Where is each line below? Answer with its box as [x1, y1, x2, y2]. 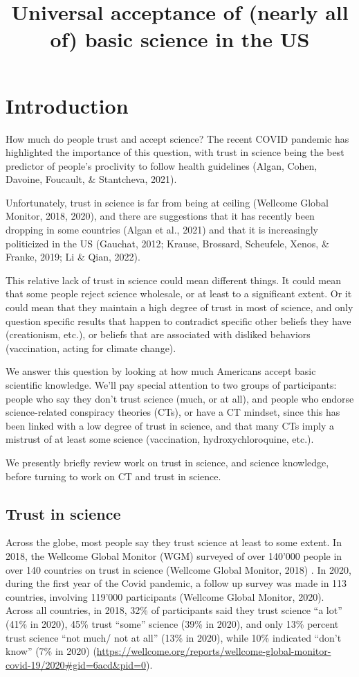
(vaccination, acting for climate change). [6, 340, 176, 355]
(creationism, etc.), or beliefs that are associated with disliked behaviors [6, 327, 311, 342]
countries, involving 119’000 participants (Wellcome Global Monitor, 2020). [6, 589, 324, 604]
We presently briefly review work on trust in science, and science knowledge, [6, 455, 329, 469]
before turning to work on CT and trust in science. [6, 468, 221, 483]
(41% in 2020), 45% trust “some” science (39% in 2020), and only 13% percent [6, 616, 339, 631]
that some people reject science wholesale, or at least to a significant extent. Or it [6, 286, 352, 301]
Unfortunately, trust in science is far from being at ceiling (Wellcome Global [6, 195, 329, 209]
